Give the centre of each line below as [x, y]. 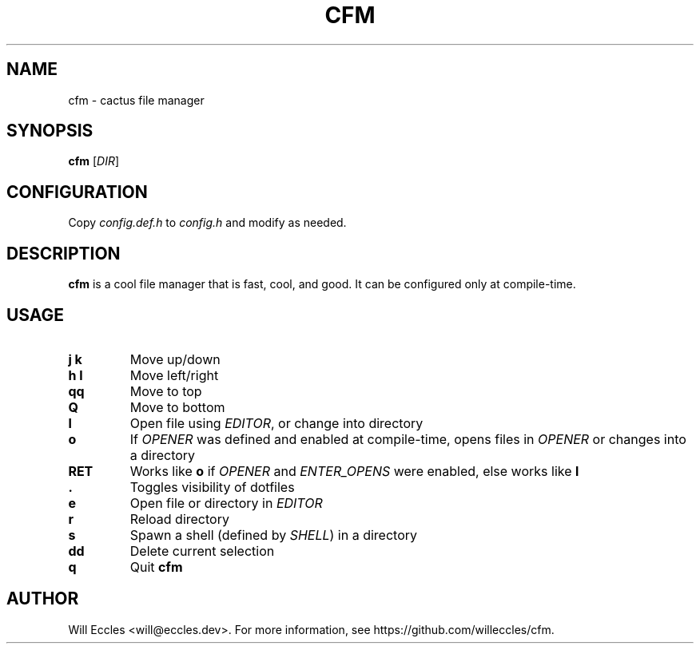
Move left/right [174, 375]
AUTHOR [43, 599]
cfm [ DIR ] [94, 161]
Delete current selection [202, 551]
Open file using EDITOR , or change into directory [276, 423]
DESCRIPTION [64, 253]
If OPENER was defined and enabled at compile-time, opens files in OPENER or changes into [408, 439]
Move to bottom [177, 407]
